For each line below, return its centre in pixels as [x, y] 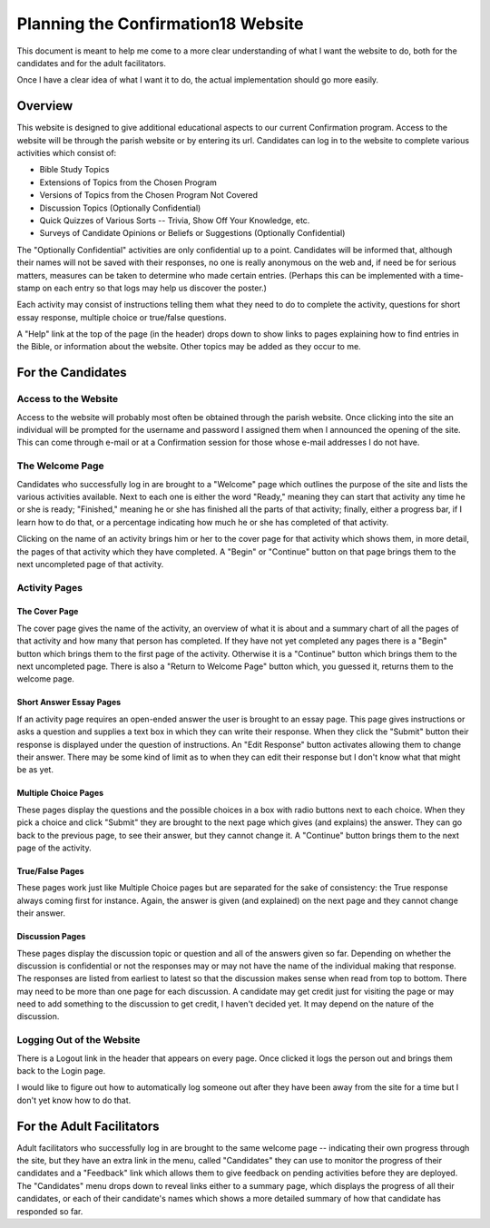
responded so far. [50, 1211]
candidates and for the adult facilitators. [92, 63]
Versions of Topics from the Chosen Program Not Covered [149, 195]
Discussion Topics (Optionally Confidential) [120, 208]
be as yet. [35, 770]
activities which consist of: [67, 153]
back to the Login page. [61, 1070]
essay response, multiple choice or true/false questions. [122, 317]
